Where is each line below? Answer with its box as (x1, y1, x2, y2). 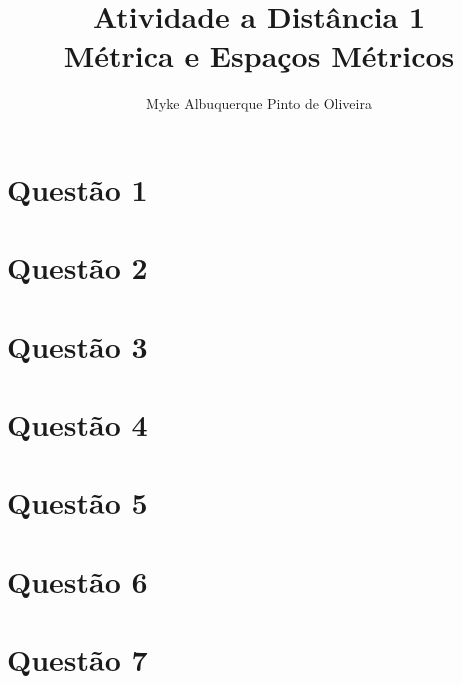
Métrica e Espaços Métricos (63, 35, 455, 76)
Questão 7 (7, 639, 148, 680)
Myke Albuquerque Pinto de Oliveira (146, 93, 372, 114)
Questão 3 (7, 325, 148, 366)
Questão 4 (7, 404, 148, 445)
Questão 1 (7, 168, 148, 209)
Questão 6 (7, 560, 148, 601)
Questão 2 (7, 247, 148, 288)
